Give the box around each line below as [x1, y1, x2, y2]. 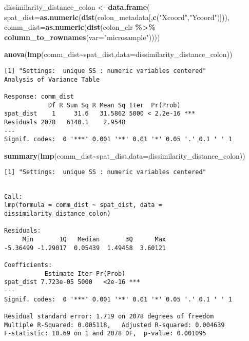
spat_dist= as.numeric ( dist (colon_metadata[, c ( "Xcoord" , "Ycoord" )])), [4, 11, 229, 22]
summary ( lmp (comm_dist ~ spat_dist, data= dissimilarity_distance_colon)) [4, 150, 245, 161]
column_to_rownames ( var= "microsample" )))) [4, 31, 160, 42]
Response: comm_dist [4, 92, 74, 100]
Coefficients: [4, 261, 52, 269]
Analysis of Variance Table [4, 75, 100, 83]
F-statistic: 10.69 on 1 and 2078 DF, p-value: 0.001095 [4, 330, 206, 337]
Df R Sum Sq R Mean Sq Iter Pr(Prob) [48, 101, 181, 109]
